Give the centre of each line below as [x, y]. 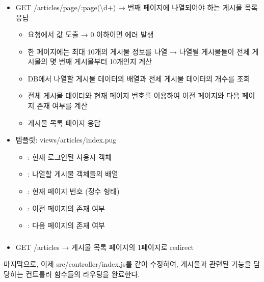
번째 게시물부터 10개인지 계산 [105, 61]
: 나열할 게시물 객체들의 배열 [73, 174]
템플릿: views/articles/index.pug [66, 140]
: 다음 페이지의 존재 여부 [66, 225]
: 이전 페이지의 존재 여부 [66, 208]
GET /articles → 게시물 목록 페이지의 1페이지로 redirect [104, 247]
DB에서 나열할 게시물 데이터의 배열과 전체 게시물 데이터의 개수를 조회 [139, 78]
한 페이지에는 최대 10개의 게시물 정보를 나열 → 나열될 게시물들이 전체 [139, 51]
